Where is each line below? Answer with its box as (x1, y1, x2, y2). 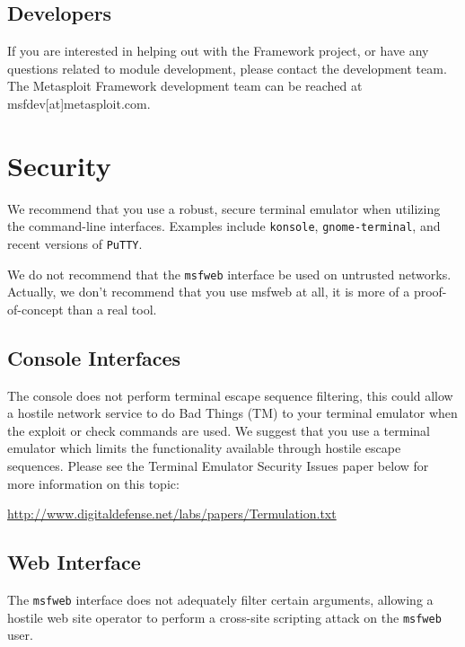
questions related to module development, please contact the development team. (7, 58, 447, 77)
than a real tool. (67, 299, 157, 318)
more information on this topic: (7, 474, 180, 492)
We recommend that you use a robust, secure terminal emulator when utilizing (7, 199, 441, 217)
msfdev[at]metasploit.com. (7, 93, 151, 112)
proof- (413, 282, 447, 301)
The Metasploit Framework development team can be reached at (7, 76, 363, 95)
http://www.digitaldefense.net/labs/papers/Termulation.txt (7, 504, 337, 523)
